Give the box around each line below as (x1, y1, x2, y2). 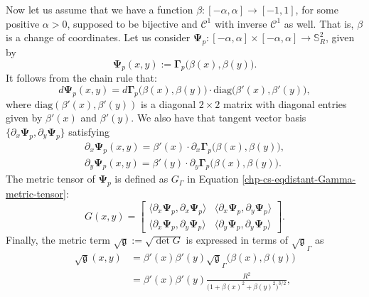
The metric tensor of (6, 171, 95, 186)
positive (6, 16, 40, 31)
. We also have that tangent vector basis (131, 110, 306, 125)
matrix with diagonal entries (223, 96, 347, 111)
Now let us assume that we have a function (6, 2, 193, 16)
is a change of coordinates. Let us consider (6, 30, 191, 45)
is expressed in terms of (186, 232, 289, 247)
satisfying (68, 124, 109, 139)
